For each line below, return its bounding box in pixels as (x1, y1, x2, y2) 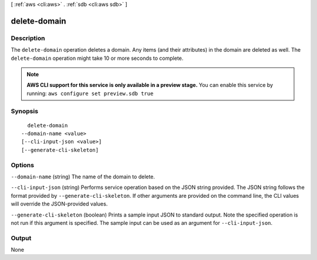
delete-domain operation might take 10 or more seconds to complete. (11, 55, 184, 62)
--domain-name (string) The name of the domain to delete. (11, 173, 156, 180)
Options (11, 161, 35, 169)
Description (11, 34, 45, 42)
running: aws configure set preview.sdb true (26, 90, 154, 97)
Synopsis (11, 107, 38, 116)
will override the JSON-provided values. (11, 200, 108, 208)
